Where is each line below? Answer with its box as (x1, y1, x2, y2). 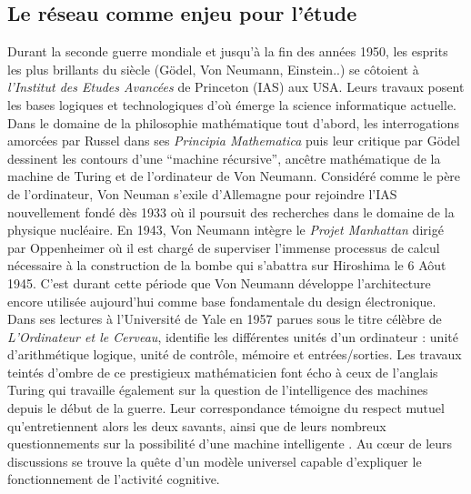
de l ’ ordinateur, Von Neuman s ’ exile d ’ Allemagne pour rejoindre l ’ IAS (7, 184, 397, 203)
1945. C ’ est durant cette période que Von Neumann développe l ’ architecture (7, 273, 431, 292)
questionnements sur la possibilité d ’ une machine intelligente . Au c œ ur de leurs (7, 434, 453, 453)
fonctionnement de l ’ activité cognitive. (7, 469, 220, 489)
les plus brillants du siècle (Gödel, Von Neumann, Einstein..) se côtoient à (7, 59, 419, 78)
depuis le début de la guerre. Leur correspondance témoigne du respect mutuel (7, 398, 445, 418)
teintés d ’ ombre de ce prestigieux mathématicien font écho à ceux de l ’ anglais (7, 362, 438, 381)
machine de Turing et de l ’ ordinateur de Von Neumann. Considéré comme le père (7, 166, 461, 186)
